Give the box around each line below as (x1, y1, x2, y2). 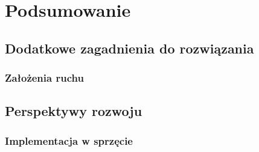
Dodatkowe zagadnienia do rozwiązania (5, 38, 254, 57)
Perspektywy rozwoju (5, 102, 142, 120)
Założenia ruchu (5, 70, 84, 85)
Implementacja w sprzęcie (5, 133, 133, 148)
